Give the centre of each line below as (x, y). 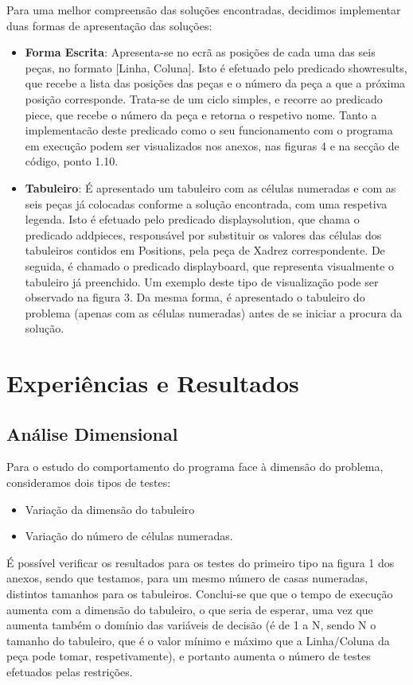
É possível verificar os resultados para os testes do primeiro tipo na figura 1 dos (201, 562)
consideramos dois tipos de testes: (89, 483)
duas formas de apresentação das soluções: (109, 25)
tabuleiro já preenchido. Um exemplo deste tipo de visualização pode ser (202, 281)
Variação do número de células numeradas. (129, 536)
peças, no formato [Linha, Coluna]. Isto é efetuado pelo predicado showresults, (216, 67)
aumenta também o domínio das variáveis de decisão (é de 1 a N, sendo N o (191, 625)
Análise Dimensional (92, 433)
